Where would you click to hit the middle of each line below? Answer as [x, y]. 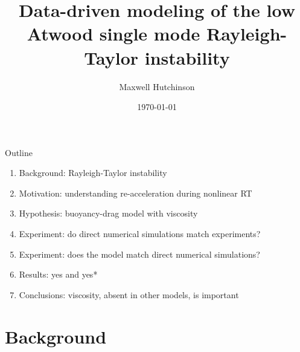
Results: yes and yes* [58, 274]
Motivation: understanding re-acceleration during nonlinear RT [136, 193]
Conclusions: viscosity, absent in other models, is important [129, 294]
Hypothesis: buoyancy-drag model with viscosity [108, 213]
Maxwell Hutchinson [157, 86]
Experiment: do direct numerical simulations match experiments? [140, 234]
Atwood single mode [113, 34]
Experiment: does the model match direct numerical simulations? [139, 254]
